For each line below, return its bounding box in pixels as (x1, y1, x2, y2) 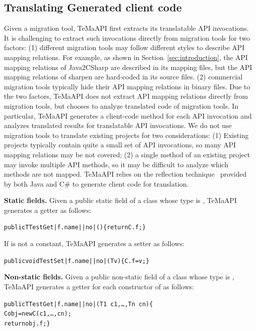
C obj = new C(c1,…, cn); (4, 310, 72, 318)
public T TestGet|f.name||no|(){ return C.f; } (4, 224, 146, 231)
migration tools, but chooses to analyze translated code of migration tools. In (4, 100, 239, 111)
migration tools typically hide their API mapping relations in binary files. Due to (4, 81, 251, 91)
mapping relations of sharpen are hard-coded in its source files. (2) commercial (4, 71, 243, 82)
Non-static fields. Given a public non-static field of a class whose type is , (4, 271, 234, 282)
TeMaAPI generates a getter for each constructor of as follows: (4, 281, 194, 291)
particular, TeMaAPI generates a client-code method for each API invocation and (4, 110, 252, 121)
